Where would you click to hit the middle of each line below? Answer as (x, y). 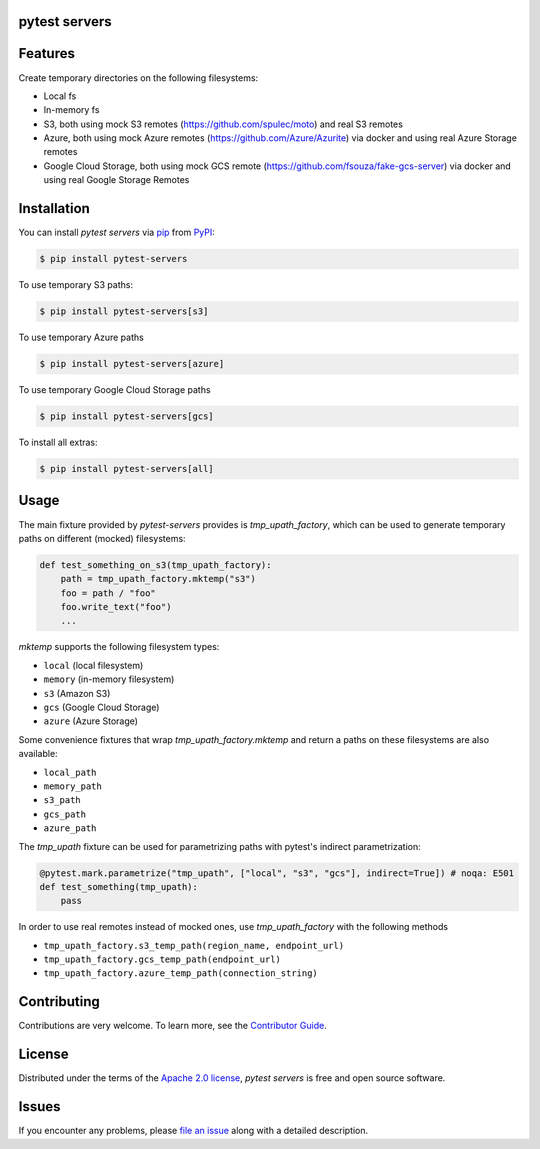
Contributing (59, 1001)
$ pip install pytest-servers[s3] (124, 311)
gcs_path (65, 814)
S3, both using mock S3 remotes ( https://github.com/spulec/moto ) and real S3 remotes (223, 124)
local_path (70, 772)
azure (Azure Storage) (91, 721)
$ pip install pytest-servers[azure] (132, 364)
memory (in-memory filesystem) (109, 679)
